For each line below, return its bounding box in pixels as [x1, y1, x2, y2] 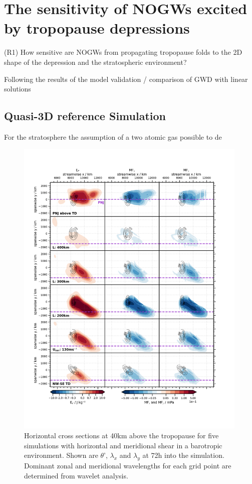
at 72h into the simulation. [142, 450, 224, 460]
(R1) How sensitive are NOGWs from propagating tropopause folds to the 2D [4, 47, 242, 57]
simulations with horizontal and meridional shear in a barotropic [24, 440, 222, 450]
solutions [4, 83, 31, 94]
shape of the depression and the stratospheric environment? [4, 56, 187, 67]
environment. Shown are [24, 450, 98, 460]
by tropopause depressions [4, 18, 190, 38]
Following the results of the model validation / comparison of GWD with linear [4, 73, 248, 84]
